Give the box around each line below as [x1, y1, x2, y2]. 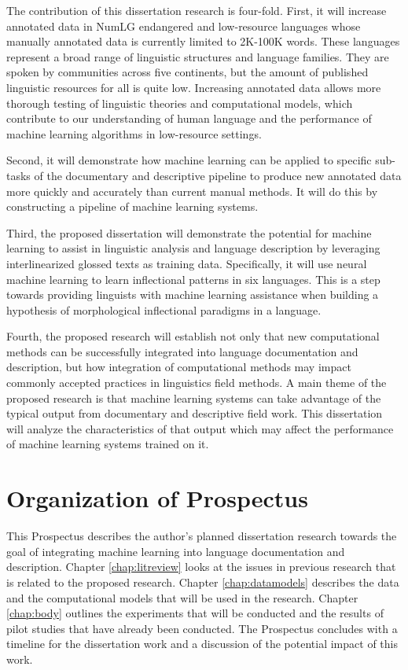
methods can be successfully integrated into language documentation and [6, 343, 358, 359]
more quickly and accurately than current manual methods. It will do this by [6, 182, 378, 199]
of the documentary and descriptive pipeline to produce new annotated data [34, 167, 402, 183]
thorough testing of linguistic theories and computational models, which [6, 94, 353, 111]
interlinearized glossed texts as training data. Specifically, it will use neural [6, 255, 367, 271]
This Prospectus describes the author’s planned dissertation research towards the [6, 528, 397, 544]
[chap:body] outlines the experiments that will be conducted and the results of [6, 605, 384, 621]
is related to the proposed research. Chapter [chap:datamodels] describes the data [6, 573, 399, 590]
